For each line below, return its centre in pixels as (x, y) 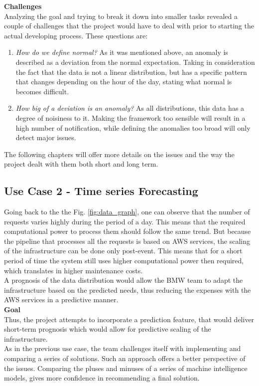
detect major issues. (46, 137)
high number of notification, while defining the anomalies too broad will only (133, 127)
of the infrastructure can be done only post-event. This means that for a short (123, 251)
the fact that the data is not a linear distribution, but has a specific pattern (131, 72)
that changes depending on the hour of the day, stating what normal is (124, 82)
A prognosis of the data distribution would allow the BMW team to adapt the (124, 280)
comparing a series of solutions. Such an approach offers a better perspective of (125, 358)
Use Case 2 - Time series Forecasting (101, 191)
